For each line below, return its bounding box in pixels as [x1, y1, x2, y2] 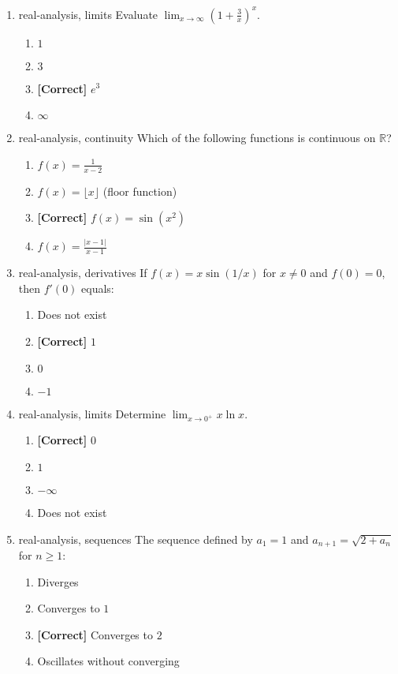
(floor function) [102, 182, 177, 199]
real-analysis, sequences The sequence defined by [18, 530, 253, 547]
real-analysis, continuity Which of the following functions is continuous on [18, 129, 376, 146]
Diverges [37, 573, 79, 590]
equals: [81, 279, 114, 296]
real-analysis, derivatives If [18, 264, 147, 281]
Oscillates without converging [37, 653, 180, 669]
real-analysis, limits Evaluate [18, 6, 158, 22]
